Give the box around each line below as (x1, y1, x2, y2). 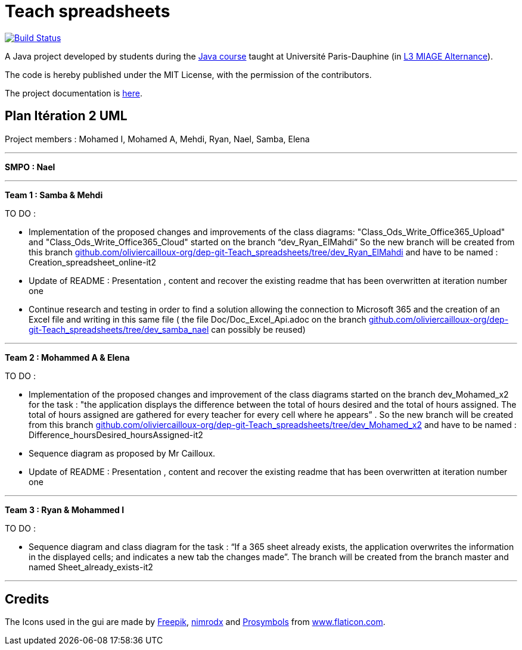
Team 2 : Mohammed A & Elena (5, 352, 130, 362)
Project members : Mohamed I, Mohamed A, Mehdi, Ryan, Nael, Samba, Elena (5, 133, 310, 144)
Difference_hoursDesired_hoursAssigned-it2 (29, 429, 203, 440)
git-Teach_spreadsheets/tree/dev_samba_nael (29, 324, 209, 335)
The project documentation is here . (5, 87, 142, 98)
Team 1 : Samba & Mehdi (5, 189, 103, 200)
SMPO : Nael (5, 161, 55, 172)
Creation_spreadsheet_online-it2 (29, 257, 156, 267)
